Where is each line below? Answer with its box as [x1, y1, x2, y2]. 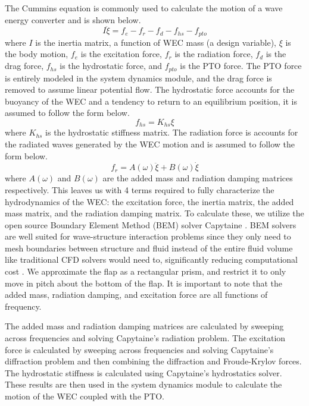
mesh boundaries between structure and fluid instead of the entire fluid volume [5, 241, 293, 254]
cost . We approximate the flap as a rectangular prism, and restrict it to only [5, 265, 286, 278]
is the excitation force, [80, 48, 162, 60]
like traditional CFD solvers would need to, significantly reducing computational [5, 253, 298, 266]
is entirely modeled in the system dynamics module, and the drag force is [5, 71, 272, 84]
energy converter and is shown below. [5, 13, 141, 26]
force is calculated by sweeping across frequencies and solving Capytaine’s [5, 343, 274, 355]
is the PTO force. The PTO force [180, 59, 302, 72]
